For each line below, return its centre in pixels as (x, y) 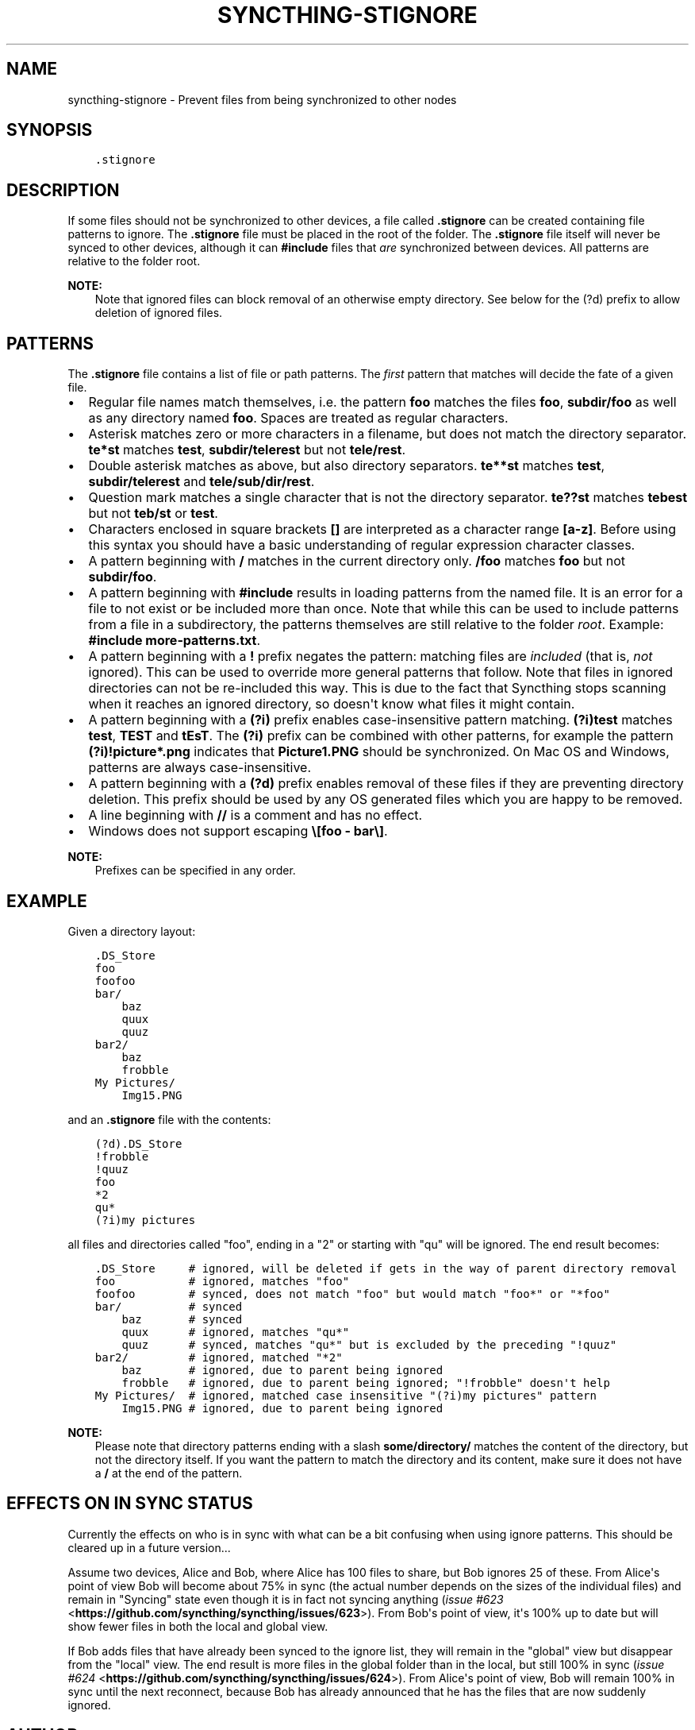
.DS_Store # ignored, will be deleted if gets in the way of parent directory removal (386, 1268)
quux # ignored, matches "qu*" (236, 1332)
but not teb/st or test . (153, 514)
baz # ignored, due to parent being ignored (282, 1370)
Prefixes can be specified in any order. (195, 871)
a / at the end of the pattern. (169, 1473)
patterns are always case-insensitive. (200, 768)
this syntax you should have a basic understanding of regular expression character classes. (362, 545)
